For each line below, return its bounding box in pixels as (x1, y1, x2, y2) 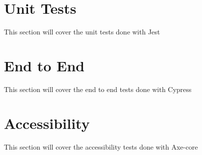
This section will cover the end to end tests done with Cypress (4, 84, 192, 94)
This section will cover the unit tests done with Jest (4, 27, 160, 37)
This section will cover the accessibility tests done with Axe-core (4, 141, 198, 152)
